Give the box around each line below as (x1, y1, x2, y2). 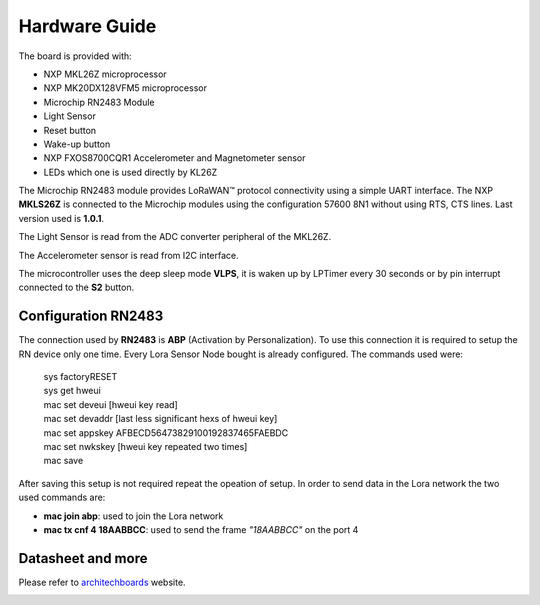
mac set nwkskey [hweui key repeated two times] (43, 441, 248, 453)
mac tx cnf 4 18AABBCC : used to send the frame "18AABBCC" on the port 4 (43, 524, 359, 535)
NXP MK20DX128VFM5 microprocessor (43, 82, 207, 94)
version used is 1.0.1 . (18, 212, 105, 224)
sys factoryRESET (43, 371, 118, 383)
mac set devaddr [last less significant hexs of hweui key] (43, 413, 278, 425)
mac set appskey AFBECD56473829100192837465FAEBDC (43, 426, 289, 439)
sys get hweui (43, 385, 102, 397)
